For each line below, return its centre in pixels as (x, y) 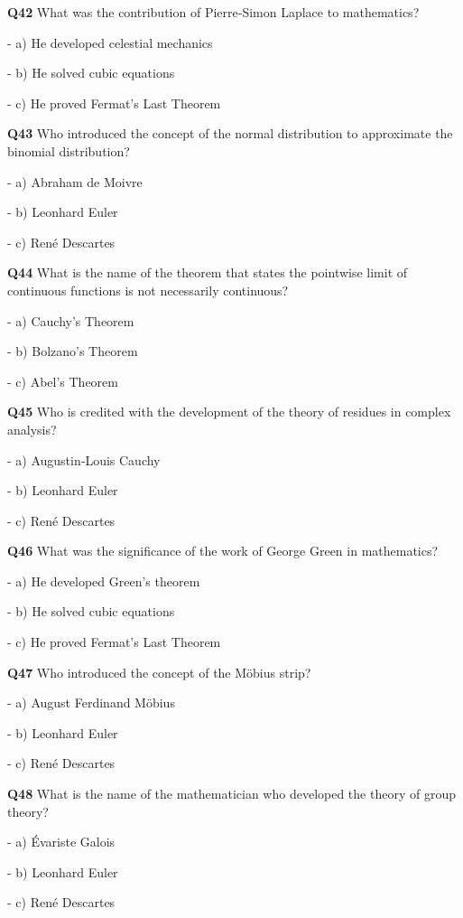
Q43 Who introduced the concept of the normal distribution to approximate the (230, 133)
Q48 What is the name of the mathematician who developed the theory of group (231, 794)
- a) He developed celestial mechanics (110, 42)
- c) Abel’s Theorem (63, 381)
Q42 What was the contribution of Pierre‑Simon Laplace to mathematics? (213, 12)
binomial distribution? (69, 150)
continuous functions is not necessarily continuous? (148, 290)
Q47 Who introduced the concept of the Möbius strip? (159, 672)
